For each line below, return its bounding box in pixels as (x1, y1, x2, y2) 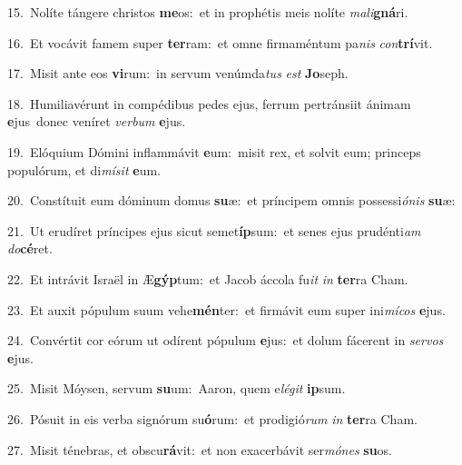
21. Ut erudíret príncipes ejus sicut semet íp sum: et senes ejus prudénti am (7, 221, 421, 240)
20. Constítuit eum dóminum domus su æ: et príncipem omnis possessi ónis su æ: (7, 191, 456, 210)
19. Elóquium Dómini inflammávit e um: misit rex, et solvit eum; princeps (7, 142, 421, 161)
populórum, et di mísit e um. (7, 160, 161, 179)
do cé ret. (7, 239, 53, 258)
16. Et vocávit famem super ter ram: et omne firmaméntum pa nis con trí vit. (7, 33, 433, 52)
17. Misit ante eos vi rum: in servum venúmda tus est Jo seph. (7, 64, 349, 83)
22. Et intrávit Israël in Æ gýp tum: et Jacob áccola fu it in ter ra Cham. (7, 269, 408, 288)
